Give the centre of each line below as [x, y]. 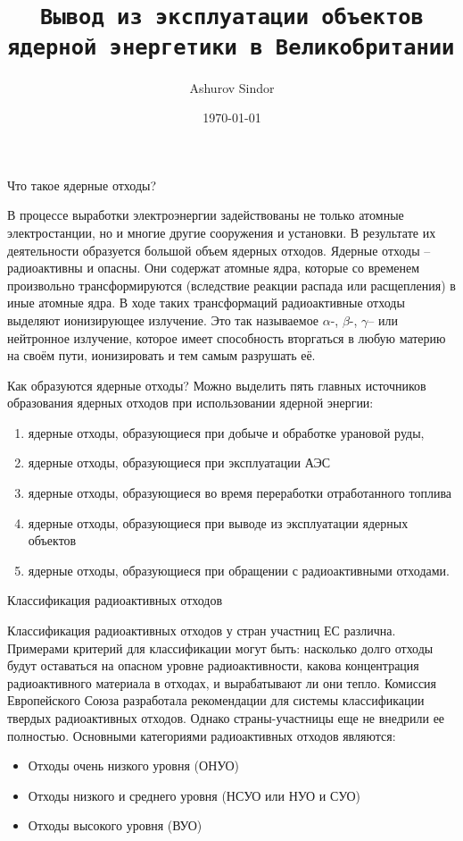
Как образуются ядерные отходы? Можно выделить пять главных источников [217, 385]
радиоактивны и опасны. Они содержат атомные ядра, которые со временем [214, 268]
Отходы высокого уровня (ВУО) [115, 825]
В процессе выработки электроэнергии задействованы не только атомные [206, 215]
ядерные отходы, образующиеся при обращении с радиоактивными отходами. [239, 570]
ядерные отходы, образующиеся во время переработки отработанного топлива [240, 493]
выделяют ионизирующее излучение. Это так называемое [163, 320]
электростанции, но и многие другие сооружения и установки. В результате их [222, 232]
